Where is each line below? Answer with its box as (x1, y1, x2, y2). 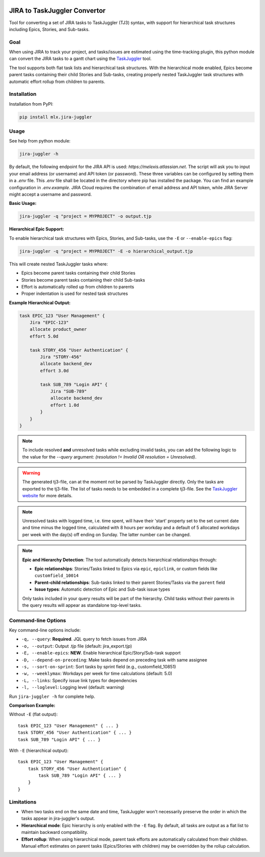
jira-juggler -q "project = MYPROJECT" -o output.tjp (19, 214, 152, 219)
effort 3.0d (40, 368, 69, 373)
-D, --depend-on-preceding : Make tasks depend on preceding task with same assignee (21, 657, 208, 663)
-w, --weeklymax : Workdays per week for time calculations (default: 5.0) (21, 671, 173, 677)
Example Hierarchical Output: (9, 300, 71, 306)
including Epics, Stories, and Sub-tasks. (9, 26, 90, 32)
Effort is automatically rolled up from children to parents (21, 284, 134, 289)
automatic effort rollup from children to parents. (9, 79, 106, 85)
